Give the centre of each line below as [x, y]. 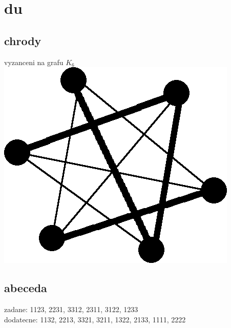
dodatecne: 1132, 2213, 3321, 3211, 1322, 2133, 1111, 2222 [95, 319]
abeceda [26, 288]
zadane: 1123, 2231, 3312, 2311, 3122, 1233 [71, 309]
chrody [23, 40]
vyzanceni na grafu [34, 62]
